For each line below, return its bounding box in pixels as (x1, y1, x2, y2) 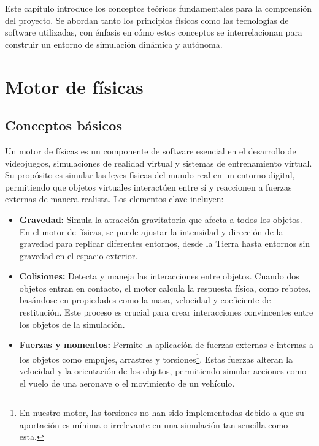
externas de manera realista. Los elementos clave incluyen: (5, 192, 224, 205)
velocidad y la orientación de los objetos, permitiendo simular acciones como (19, 365, 307, 377)
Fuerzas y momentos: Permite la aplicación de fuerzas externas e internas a (19, 338, 314, 351)
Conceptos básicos (5, 116, 122, 135)
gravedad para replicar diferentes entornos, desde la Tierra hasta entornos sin (19, 237, 310, 250)
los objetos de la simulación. (19, 317, 125, 330)
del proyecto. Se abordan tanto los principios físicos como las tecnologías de (5, 13, 289, 26)
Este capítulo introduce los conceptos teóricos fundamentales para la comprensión (5, 2, 312, 14)
